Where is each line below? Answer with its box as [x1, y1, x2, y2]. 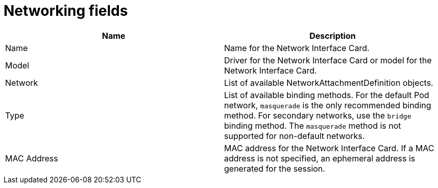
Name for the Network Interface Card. [224, 42, 370, 53]
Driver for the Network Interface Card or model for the [224, 55, 432, 65]
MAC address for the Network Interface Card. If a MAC [224, 143, 434, 153]
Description [309, 30, 356, 41]
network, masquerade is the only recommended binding [224, 100, 431, 110]
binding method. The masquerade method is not [224, 120, 401, 131]
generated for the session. [224, 163, 325, 174]
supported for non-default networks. [224, 130, 365, 141]
